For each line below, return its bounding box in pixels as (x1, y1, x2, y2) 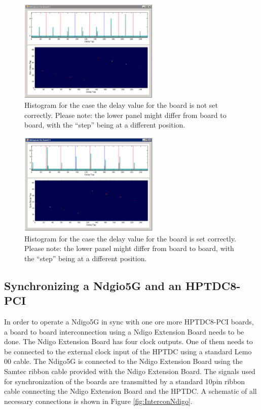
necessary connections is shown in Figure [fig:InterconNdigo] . (4, 395, 193, 406)
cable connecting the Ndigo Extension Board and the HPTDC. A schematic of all (4, 386, 257, 396)
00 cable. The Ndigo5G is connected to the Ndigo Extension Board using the (4, 356, 243, 366)
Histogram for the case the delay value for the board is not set (24, 100, 218, 110)
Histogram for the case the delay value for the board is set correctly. (24, 233, 236, 243)
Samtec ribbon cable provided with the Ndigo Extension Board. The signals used (4, 365, 255, 376)
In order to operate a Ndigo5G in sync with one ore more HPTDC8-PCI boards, (4, 316, 254, 326)
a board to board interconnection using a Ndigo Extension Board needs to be (4, 326, 244, 337)
